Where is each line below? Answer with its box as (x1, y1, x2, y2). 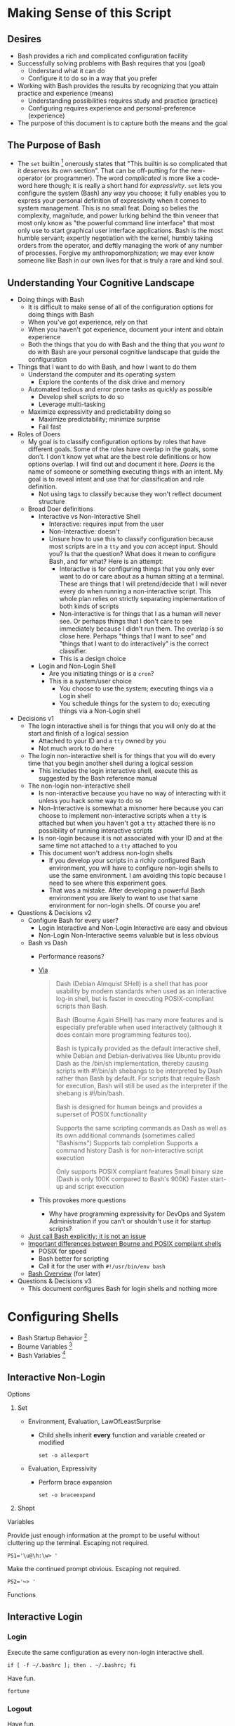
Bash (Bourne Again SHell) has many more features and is (55, 1016, 224, 1024)
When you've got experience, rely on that (27, 318, 148, 327)
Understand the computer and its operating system (27, 370, 176, 379)
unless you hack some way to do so (38, 797, 142, 805)
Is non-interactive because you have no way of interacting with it (38, 789, 227, 798)
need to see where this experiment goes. (48, 878, 168, 888)
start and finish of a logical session (27, 729, 129, 738)
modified (38, 1438, 65, 1447)
